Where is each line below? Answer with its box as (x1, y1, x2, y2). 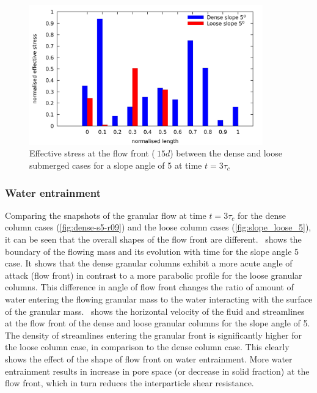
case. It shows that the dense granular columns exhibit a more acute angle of (5, 257, 293, 270)
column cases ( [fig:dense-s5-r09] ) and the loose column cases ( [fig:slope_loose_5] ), (5, 221, 312, 233)
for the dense (237, 208, 286, 221)
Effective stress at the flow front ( (29, 147, 155, 160)
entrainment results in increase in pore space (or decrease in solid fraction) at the (5, 364, 310, 377)
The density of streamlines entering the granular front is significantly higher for (5, 328, 302, 341)
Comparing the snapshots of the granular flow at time (5, 208, 206, 221)
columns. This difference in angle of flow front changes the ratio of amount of (5, 281, 294, 293)
